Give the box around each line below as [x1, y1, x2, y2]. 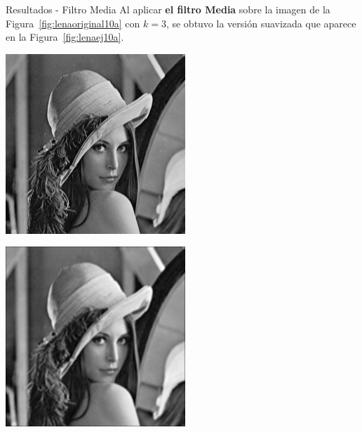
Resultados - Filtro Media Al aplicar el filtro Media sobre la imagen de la [6, 2, 330, 16]
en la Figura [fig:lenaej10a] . [6, 30, 124, 44]
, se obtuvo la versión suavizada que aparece [166, 15, 356, 30]
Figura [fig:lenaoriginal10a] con [6, 15, 140, 30]
